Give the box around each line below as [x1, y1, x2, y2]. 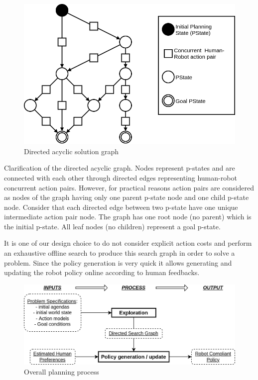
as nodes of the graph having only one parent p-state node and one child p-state [4, 192, 249, 202]
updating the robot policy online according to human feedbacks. [4, 267, 200, 278]
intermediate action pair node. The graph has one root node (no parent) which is [4, 211, 252, 222]
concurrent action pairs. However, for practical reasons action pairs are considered [4, 182, 255, 192]
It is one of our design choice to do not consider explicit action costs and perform [4, 238, 252, 248]
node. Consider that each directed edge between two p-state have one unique [4, 201, 238, 212]
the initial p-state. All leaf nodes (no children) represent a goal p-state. [4, 221, 221, 231]
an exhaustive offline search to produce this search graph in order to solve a [4, 248, 235, 258]
